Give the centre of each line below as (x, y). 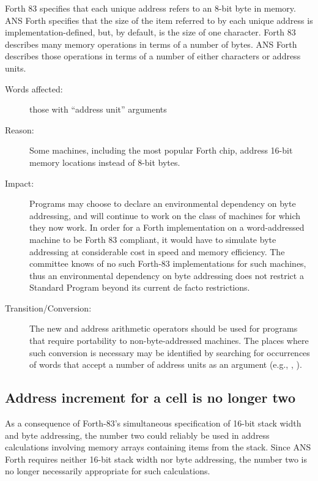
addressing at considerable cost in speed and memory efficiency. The (157, 251)
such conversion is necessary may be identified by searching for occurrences (170, 352)
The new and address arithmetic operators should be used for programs (164, 328)
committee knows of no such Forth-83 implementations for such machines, (168, 263)
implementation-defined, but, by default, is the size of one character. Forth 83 (150, 32)
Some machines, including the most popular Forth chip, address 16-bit (161, 150)
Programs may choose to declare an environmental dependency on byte (163, 203)
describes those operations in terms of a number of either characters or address (153, 56)
